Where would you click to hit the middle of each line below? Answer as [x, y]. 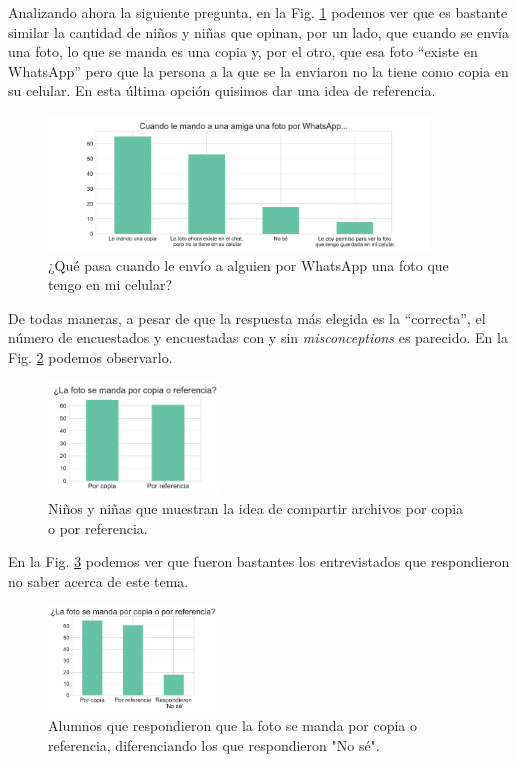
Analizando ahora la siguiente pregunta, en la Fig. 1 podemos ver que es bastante [258, 12]
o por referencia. [98, 527]
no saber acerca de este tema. [98, 580]
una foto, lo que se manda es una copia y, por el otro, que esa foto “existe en [243, 51]
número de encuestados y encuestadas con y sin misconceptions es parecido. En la [258, 337]
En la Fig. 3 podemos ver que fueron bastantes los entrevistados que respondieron [259, 561]
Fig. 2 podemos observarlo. [90, 356]
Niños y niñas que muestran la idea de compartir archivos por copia [256, 508]
